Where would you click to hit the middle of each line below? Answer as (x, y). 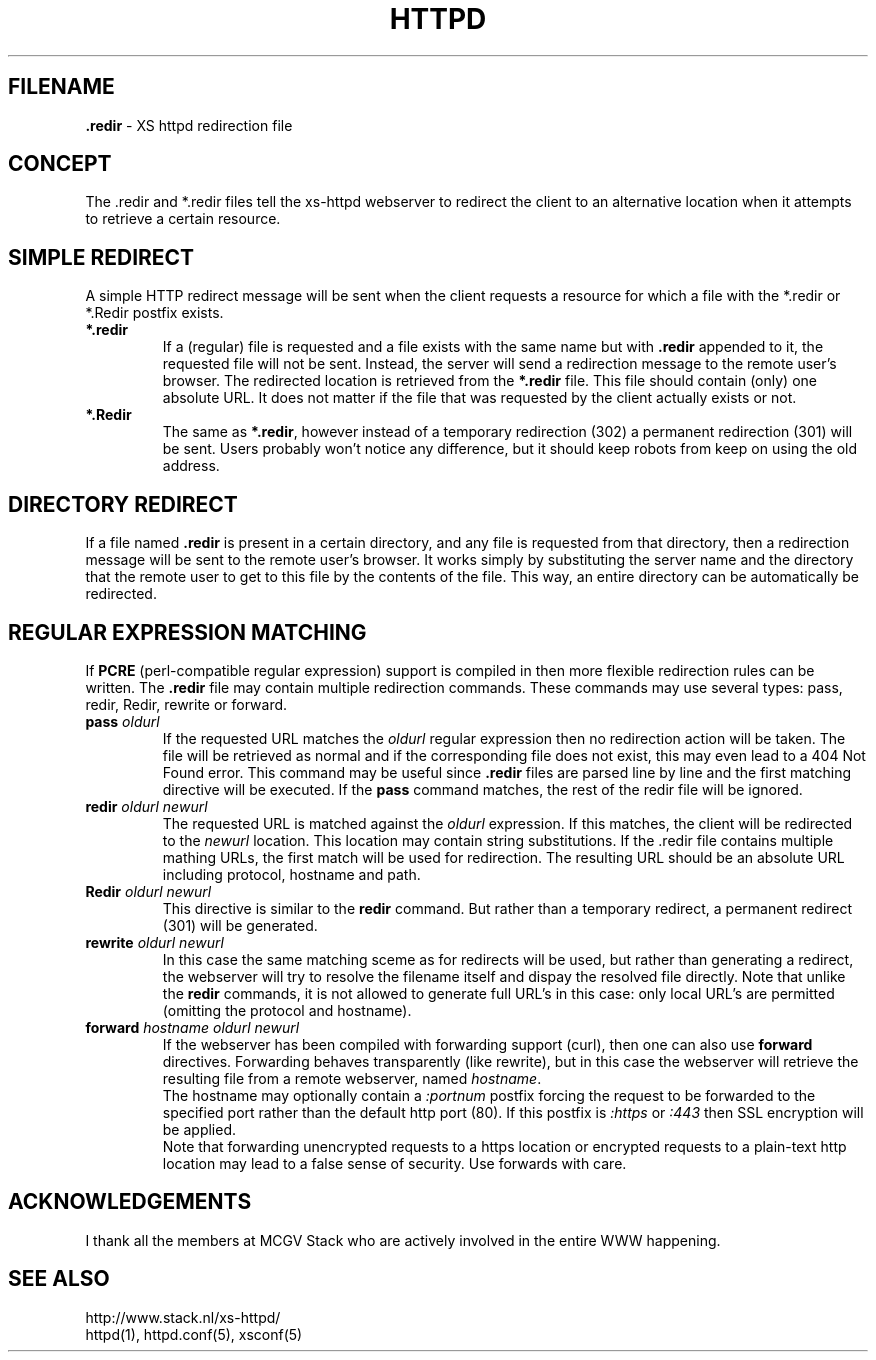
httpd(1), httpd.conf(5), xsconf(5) (194, 1334)
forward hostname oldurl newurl (192, 1027)
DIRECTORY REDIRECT (123, 504)
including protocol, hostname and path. (291, 874)
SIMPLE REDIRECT (101, 257)
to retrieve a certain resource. (183, 219)
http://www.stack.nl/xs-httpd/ (183, 1317)
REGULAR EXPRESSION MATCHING (187, 632)
